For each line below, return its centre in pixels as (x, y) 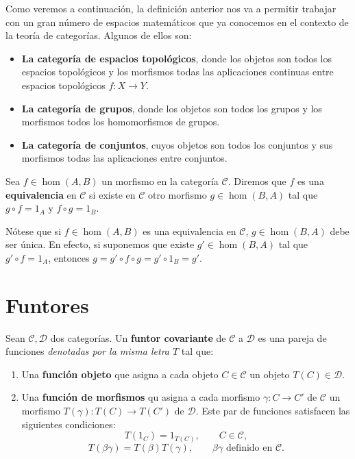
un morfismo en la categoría (160, 181)
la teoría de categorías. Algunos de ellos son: (99, 35)
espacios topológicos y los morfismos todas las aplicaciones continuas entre (177, 72)
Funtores (47, 305)
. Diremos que (257, 181)
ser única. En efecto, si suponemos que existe (100, 244)
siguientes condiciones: (69, 424)
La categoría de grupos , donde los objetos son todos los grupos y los (172, 108)
